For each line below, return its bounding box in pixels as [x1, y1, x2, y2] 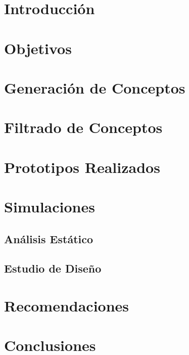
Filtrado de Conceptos [4, 117, 163, 138]
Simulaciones [4, 196, 95, 217]
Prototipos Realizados [4, 156, 160, 177]
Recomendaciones [4, 295, 129, 316]
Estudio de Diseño [4, 260, 102, 276]
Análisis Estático [4, 231, 93, 246]
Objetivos [4, 37, 72, 58]
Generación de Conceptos [4, 77, 185, 98]
